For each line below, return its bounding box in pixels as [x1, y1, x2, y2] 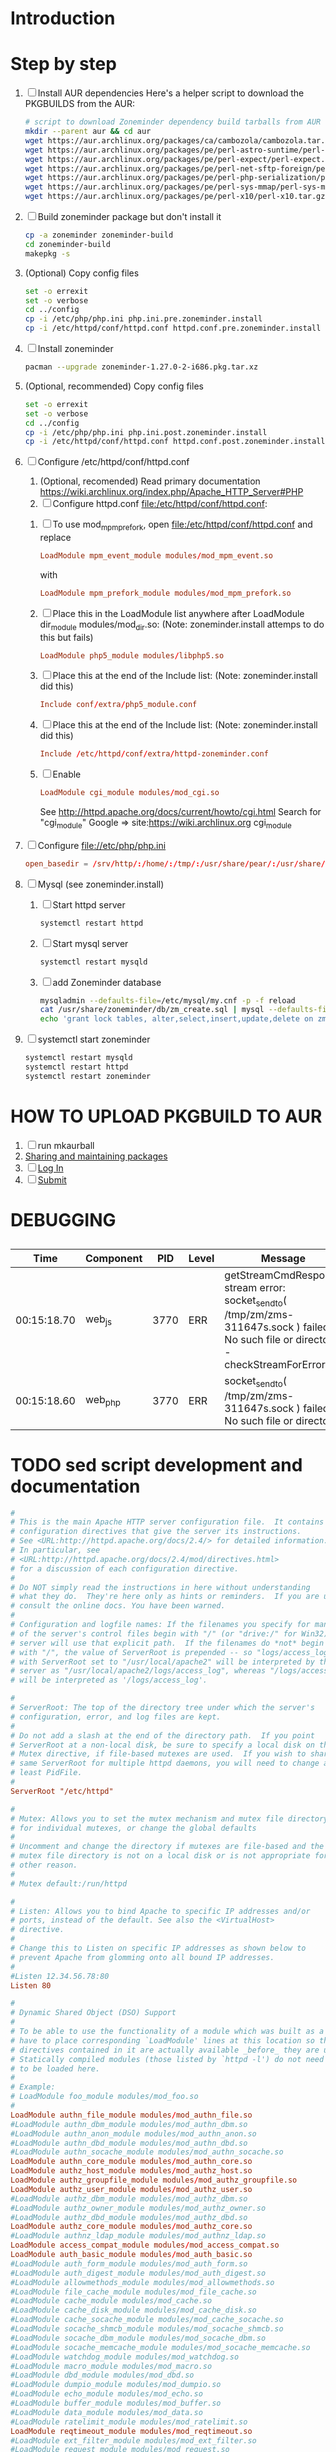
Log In [37, 1162, 64, 1174]
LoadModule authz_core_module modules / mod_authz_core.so [10, 2222, 253, 2232]
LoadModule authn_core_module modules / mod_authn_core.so [10, 2157, 253, 2167]
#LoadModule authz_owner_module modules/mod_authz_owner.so [10, 2203, 267, 2213]
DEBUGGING [10, 1208, 117, 1231]
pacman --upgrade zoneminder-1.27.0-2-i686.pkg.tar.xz [24, 362, 259, 372]
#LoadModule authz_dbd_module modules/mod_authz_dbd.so [10, 2212, 248, 2222]
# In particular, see [10, 1545, 101, 1556]
